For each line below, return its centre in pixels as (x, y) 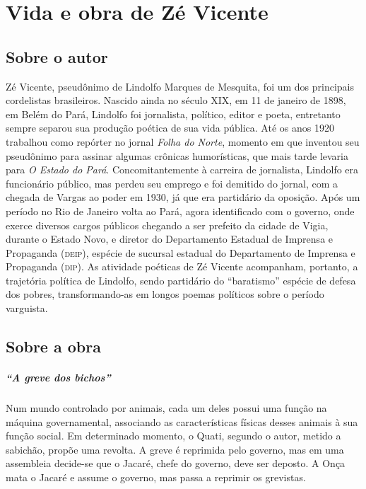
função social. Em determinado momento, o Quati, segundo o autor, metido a (173, 436)
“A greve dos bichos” (58, 378)
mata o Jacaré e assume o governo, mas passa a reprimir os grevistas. (156, 477)
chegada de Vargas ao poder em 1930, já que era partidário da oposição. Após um (183, 197)
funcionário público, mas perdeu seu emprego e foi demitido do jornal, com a (172, 183)
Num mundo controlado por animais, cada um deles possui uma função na (166, 408)
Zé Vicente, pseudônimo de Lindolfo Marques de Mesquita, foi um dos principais (180, 86)
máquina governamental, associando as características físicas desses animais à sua (182, 421)
